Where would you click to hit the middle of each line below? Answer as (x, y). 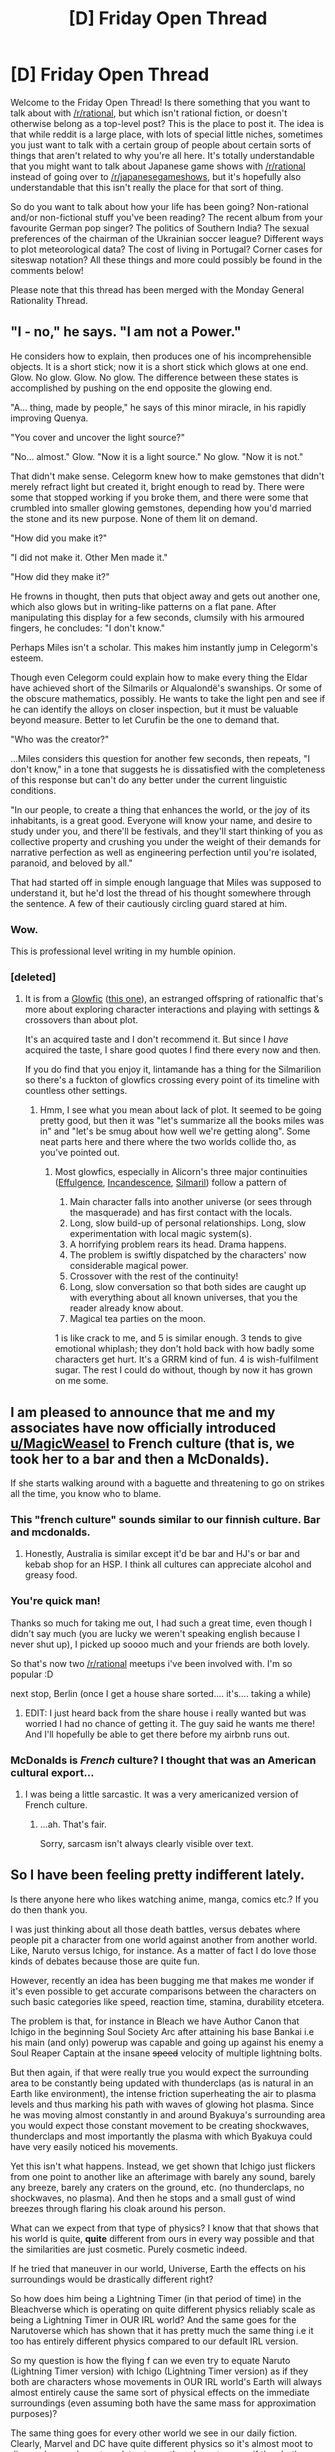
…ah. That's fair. (73, 1824)
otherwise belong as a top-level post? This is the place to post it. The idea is (167, 123)
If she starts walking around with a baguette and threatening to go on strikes (167, 1483)
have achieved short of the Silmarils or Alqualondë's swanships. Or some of (166, 688)
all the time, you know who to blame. (86, 1494)
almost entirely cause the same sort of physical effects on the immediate (160, 2392)
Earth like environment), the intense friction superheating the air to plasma (163, 2093)
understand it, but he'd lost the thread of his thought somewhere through (161, 893)
